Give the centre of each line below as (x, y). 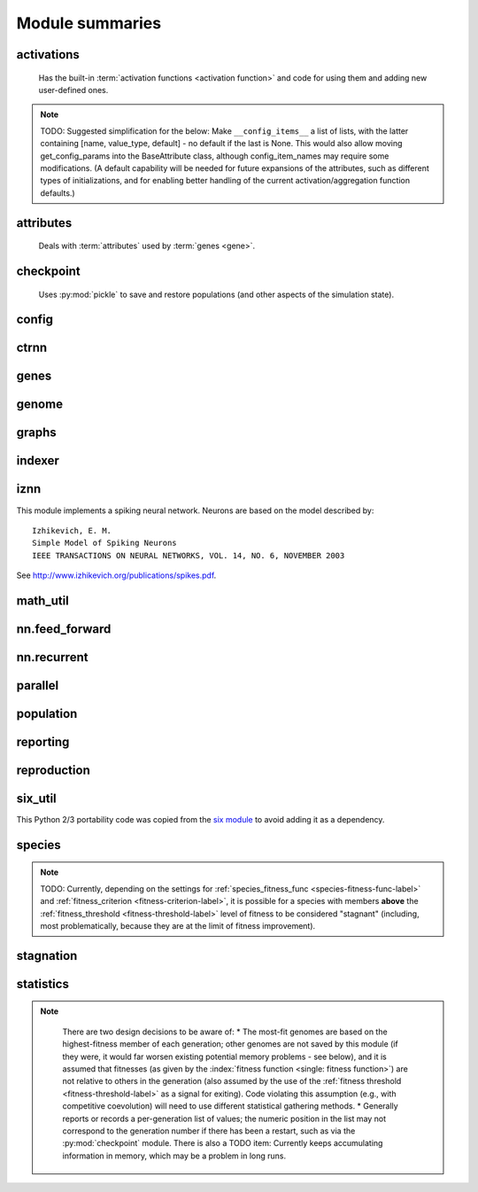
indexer (38, 461)
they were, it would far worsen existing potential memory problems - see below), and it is (224, 1056)
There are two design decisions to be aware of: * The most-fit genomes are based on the (225, 1032)
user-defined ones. (73, 90)
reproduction (53, 770)
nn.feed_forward (64, 629)
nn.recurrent (52, 657)
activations (48, 55)
